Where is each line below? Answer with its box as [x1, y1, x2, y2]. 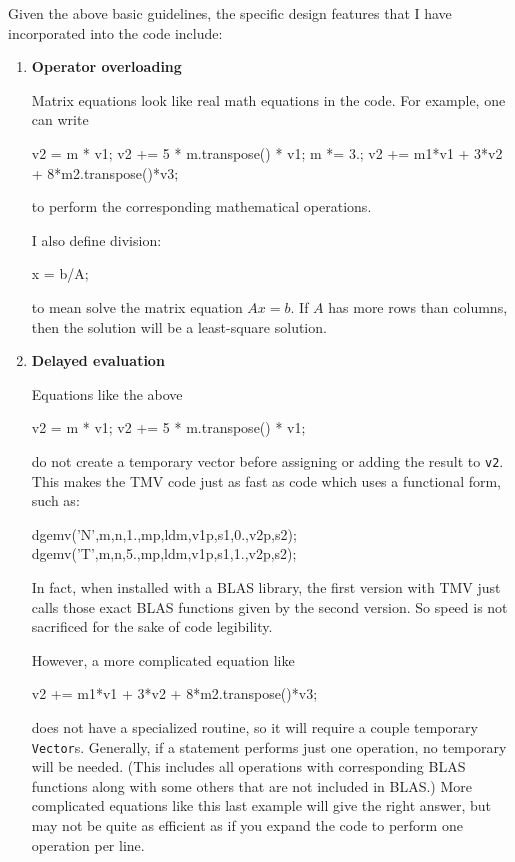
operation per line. [31, 834, 145, 855]
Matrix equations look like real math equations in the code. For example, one [31, 89, 506, 110]
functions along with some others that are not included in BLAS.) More [31, 775, 472, 796]
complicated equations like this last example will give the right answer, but [31, 795, 492, 816]
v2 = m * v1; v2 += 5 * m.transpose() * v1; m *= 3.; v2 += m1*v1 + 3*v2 [31, 142, 503, 163]
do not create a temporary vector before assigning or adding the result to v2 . [31, 450, 504, 471]
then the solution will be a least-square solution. [31, 316, 327, 337]
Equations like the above [31, 383, 183, 404]
